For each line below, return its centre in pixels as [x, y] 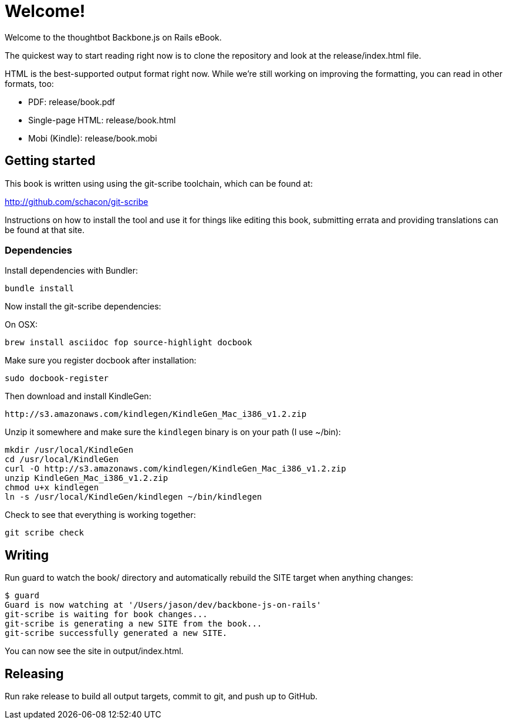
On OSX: [21, 325]
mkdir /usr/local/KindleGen [69, 450]
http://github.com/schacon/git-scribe [77, 201]
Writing [27, 555]
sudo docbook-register [57, 378]
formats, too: [29, 83]
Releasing [34, 674]
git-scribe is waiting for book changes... [106, 614]
